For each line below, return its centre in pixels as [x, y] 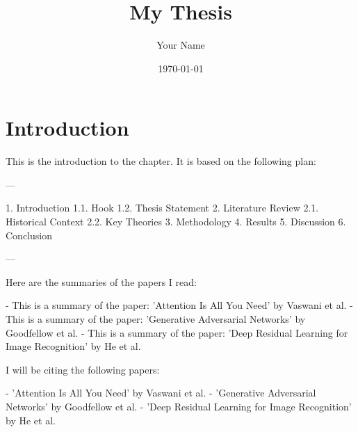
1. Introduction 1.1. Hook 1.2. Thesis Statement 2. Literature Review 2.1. [162, 208]
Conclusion [29, 235]
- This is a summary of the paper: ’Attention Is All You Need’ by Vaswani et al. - [179, 305]
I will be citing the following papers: [83, 369]
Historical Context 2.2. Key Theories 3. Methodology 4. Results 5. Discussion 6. [176, 222]
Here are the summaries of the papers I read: [101, 281]
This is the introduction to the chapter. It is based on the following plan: [161, 161]
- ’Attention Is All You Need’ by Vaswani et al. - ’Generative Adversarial [161, 393]
